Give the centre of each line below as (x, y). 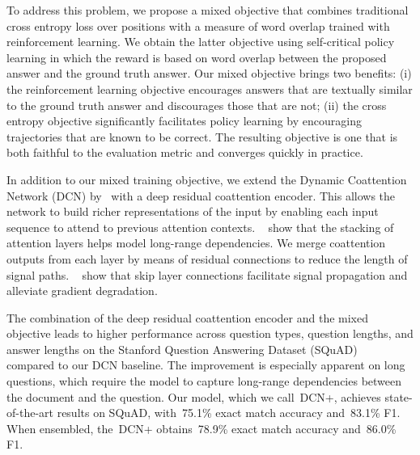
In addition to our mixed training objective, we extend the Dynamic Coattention (207, 179)
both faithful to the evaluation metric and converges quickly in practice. (185, 152)
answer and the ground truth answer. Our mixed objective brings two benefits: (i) (209, 73)
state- (399, 396)
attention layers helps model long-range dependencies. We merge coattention (196, 243)
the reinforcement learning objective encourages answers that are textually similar (210, 88)
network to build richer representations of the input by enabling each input (193, 211)
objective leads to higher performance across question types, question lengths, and (210, 333)
